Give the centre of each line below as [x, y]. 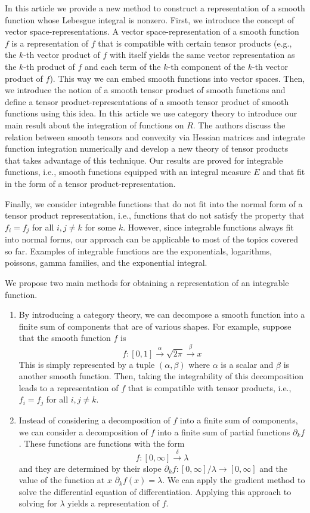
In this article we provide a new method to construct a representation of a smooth [155, 8]
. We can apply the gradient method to [234, 480]
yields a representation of [114, 503]
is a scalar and [247, 364]
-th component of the [207, 66]
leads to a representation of [69, 387]
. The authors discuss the [239, 125]
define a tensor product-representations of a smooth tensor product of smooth [147, 101]
